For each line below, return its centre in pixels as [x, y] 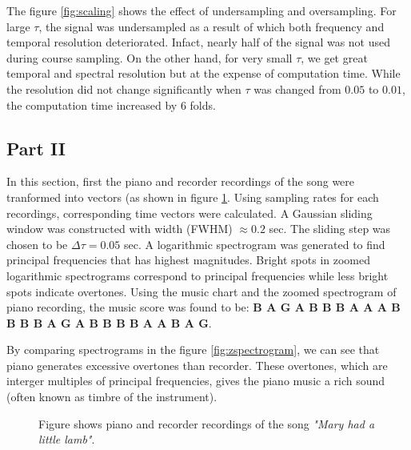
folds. [203, 104]
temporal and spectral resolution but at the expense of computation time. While [204, 73]
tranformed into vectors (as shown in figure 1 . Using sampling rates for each [193, 197]
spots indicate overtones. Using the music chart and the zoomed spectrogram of [202, 291]
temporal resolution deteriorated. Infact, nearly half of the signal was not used [199, 42]
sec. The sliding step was [330, 229]
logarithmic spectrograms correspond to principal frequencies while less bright [198, 275]
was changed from [297, 88]
